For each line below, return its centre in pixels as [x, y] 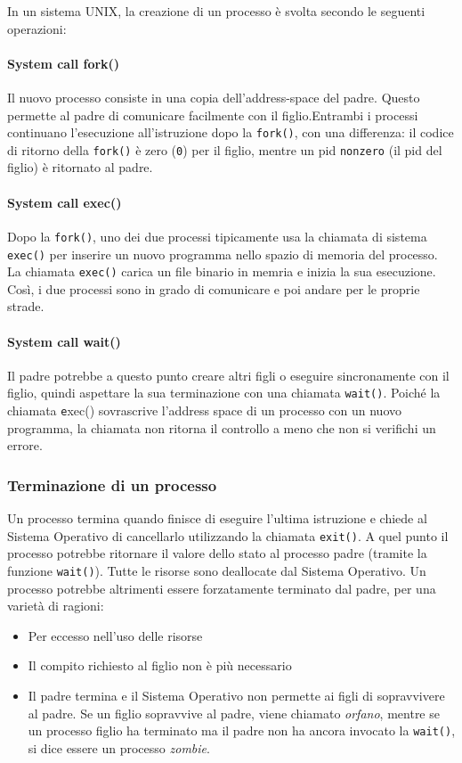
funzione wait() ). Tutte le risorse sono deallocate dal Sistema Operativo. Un [217, 570]
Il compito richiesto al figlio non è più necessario [160, 665]
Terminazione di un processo [112, 484]
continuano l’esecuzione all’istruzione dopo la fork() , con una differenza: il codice [231, 132]
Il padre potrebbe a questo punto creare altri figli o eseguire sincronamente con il [228, 375]
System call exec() [65, 202]
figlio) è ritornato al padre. [80, 167]
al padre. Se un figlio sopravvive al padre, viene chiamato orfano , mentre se [234, 713]
